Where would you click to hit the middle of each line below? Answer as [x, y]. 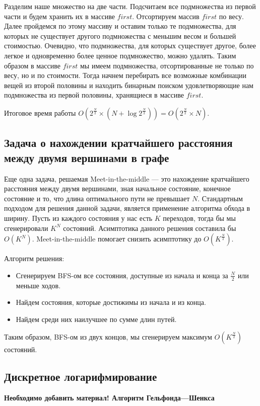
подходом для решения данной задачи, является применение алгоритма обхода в [127, 208]
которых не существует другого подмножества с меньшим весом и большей [120, 35]
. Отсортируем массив [166, 16]
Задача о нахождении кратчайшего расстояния [118, 143]
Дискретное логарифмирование [81, 377]
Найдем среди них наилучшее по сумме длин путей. [96, 319]
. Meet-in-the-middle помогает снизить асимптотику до [117, 239]
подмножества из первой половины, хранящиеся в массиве [94, 95]
